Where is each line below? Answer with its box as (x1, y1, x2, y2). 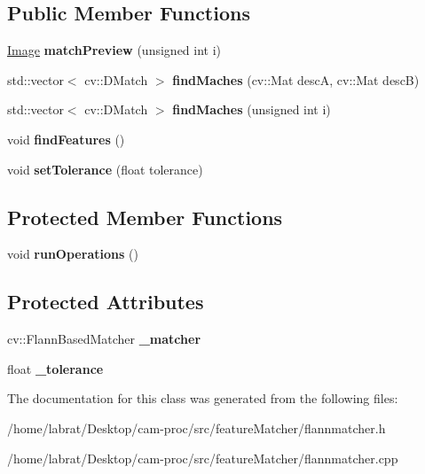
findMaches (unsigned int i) (172, 100, 331, 119)
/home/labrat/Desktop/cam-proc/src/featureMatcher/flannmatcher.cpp (7, 448, 398, 467)
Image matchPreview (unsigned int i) (7, 41, 222, 59)
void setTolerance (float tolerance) (7, 159, 203, 178)
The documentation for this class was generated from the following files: (7, 389, 398, 408)
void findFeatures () (7, 129, 125, 148)
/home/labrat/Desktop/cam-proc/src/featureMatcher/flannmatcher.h (7, 418, 386, 437)
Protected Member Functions (7, 203, 283, 230)
